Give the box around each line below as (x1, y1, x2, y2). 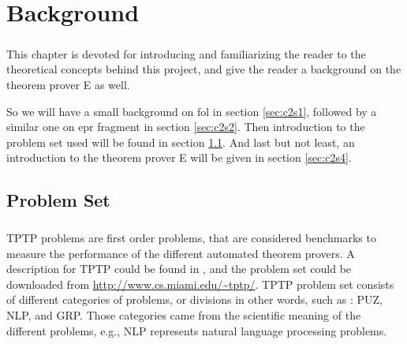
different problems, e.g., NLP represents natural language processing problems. (6, 322, 387, 338)
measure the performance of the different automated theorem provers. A (6, 245, 355, 261)
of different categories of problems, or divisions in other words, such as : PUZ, (6, 291, 383, 308)
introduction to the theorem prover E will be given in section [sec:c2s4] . (6, 149, 352, 166)
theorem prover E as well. (6, 76, 130, 92)
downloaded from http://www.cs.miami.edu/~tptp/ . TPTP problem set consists (6, 275, 394, 292)
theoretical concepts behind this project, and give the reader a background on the (6, 61, 401, 77)
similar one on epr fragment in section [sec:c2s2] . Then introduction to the (6, 118, 365, 135)
